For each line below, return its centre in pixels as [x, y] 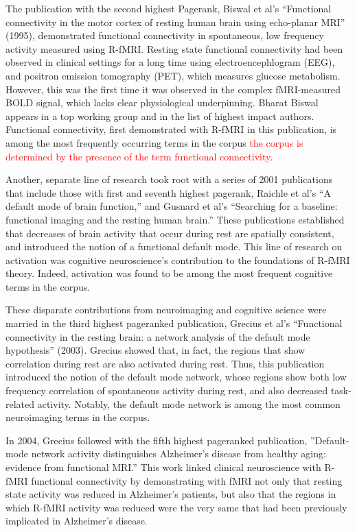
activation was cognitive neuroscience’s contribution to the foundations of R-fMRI [178, 259]
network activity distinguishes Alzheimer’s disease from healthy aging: [178, 454]
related [20, 403]
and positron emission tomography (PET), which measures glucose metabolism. [173, 75]
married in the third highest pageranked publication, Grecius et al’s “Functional [174, 323]
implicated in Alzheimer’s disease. [77, 521]
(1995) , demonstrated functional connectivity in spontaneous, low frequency [165, 35]
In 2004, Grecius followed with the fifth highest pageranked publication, [157, 440]
